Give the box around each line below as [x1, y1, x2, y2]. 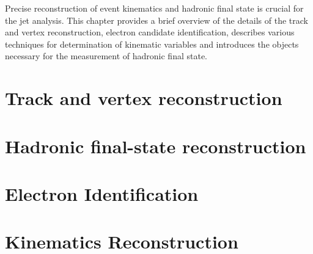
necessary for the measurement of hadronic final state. [5, 49, 208, 62]
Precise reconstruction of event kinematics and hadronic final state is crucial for [5, 2, 304, 14]
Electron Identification [5, 181, 199, 206]
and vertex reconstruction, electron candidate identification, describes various [5, 26, 295, 38]
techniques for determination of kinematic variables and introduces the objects [5, 37, 299, 50]
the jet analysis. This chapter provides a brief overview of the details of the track [5, 13, 309, 26]
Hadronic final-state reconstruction [5, 133, 306, 158]
